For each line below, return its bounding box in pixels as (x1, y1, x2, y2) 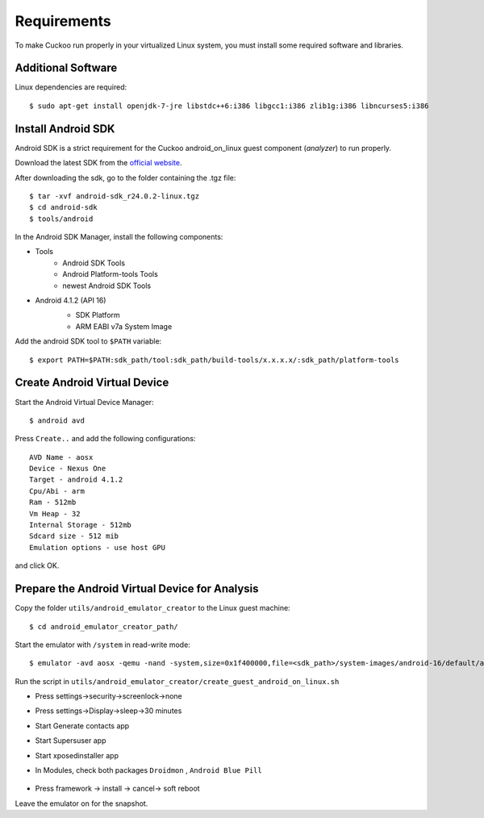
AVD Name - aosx (29, 453, 94, 461)
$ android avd (29, 415, 85, 425)
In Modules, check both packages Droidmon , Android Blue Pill (35, 766, 262, 775)
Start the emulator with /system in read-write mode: (15, 640, 191, 649)
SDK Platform (75, 311, 120, 320)
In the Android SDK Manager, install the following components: (15, 232, 223, 242)
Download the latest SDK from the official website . (15, 158, 182, 168)
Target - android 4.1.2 (29, 475, 123, 484)
